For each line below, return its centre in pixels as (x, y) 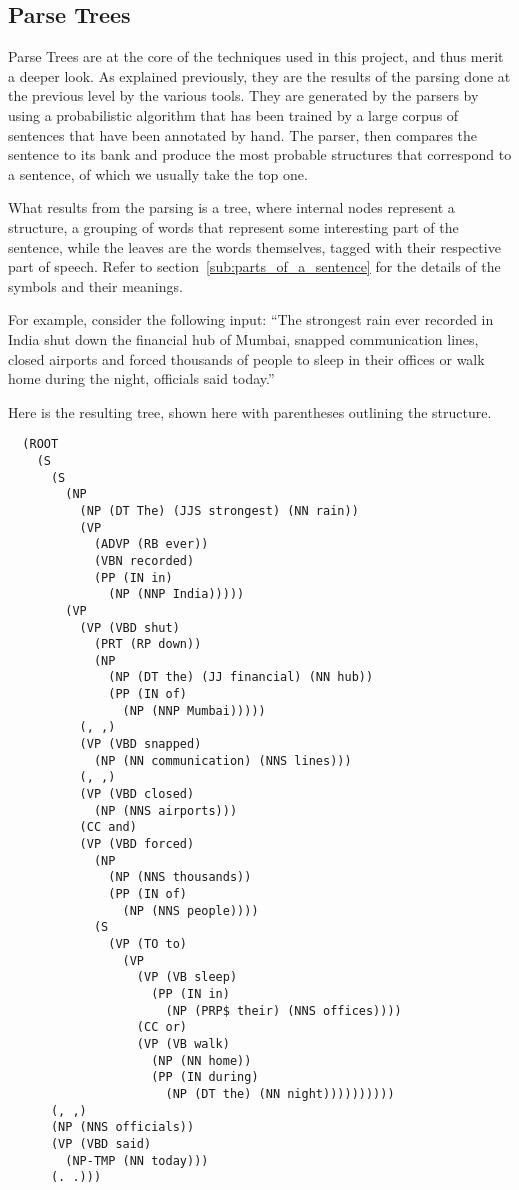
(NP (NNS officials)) (122, 1127)
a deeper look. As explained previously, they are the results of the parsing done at (259, 75)
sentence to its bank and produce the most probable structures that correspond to (260, 154)
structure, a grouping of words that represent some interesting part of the (233, 226)
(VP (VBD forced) (137, 844)
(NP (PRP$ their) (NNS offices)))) (283, 1010)
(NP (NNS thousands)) (180, 877)
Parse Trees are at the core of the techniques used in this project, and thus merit (256, 56)
